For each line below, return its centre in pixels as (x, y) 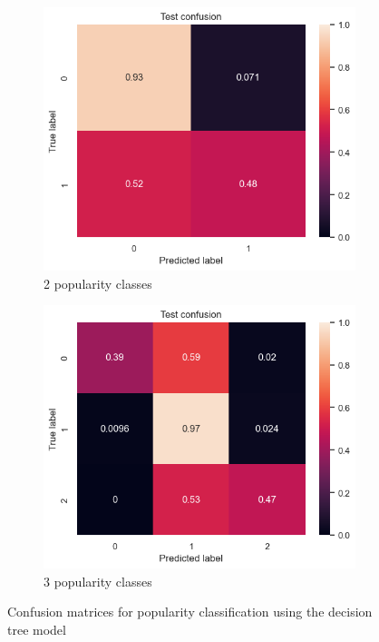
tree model (37, 630)
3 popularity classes (98, 581)
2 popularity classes (98, 283)
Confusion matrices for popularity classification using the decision (190, 612)
